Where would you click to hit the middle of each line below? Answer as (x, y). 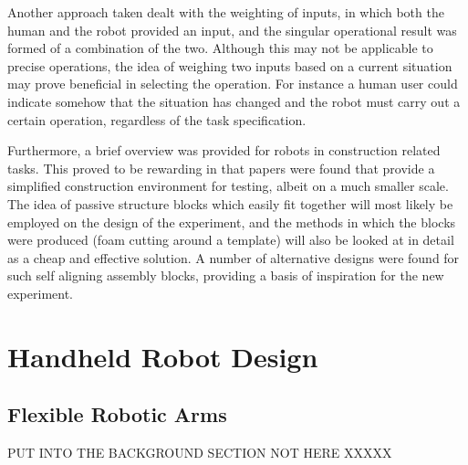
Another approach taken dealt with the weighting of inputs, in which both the (226, 12)
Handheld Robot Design (163, 356)
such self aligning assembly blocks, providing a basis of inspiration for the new (226, 275)
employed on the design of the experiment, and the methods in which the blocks (232, 222)
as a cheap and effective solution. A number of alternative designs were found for (234, 257)
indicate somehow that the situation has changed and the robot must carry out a (234, 101)
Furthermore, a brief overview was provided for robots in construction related (224, 150)
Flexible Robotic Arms (117, 414)
